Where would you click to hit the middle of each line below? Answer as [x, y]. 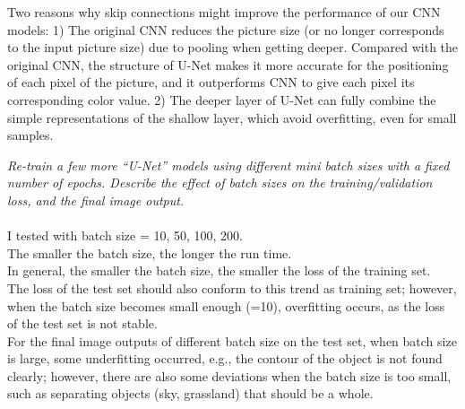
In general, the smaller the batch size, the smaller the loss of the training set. [219, 270]
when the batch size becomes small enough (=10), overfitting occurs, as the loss [226, 305]
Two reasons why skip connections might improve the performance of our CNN [224, 12]
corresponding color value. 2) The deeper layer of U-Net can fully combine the [222, 99]
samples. [30, 135]
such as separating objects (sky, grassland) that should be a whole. [190, 393]
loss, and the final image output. [96, 200]
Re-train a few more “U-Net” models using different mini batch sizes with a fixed [228, 165]
